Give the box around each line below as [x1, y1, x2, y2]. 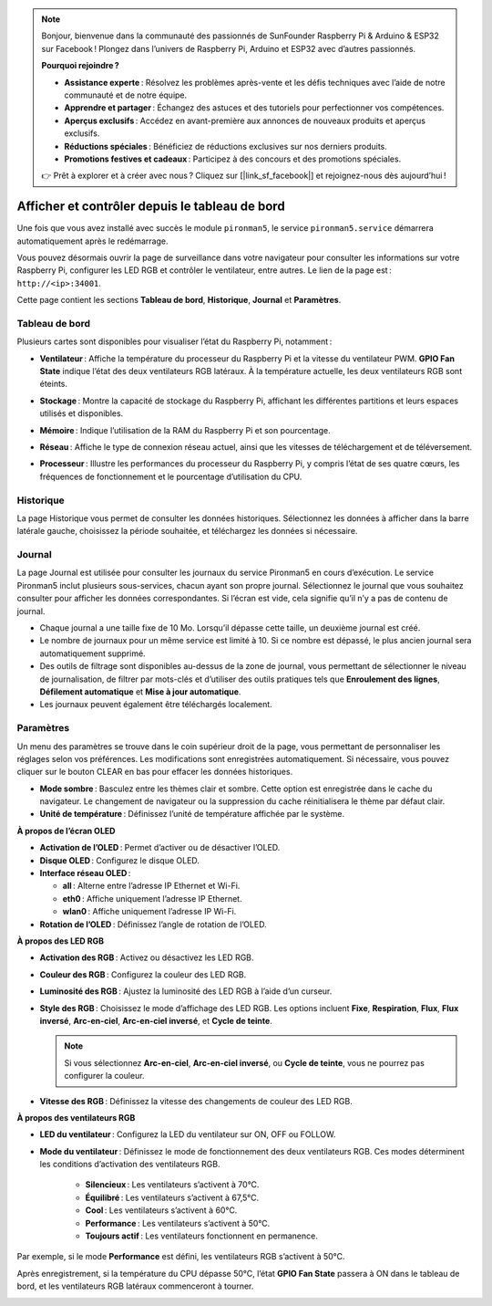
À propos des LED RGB [16, 935, 105, 946]
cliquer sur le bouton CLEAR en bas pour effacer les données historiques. [16, 767, 293, 778]
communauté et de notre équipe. [64, 89, 188, 100]
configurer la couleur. [64, 1071, 145, 1081]
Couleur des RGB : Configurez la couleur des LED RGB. [39, 968, 247, 980]
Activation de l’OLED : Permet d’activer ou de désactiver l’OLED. [39, 842, 281, 853]
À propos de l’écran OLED [16, 825, 116, 836]
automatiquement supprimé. [39, 648, 146, 659]
